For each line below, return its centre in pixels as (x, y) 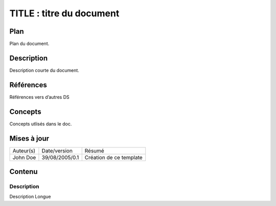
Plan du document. (29, 44)
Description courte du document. (44, 70)
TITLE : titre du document (64, 13)
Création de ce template (113, 157)
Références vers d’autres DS (39, 97)
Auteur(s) (24, 150)
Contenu (24, 172)
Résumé (94, 150)
